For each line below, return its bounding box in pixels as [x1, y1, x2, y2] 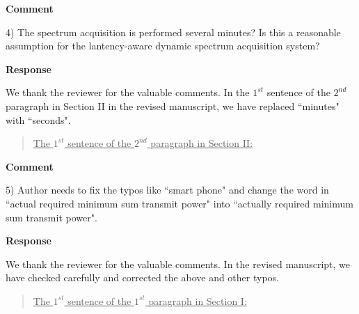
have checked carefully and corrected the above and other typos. [6, 270, 279, 285]
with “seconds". [6, 112, 71, 127]
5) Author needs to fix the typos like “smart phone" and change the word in [6, 182, 329, 197]
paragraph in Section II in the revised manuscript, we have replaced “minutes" [6, 98, 340, 113]
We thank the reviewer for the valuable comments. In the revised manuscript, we [6, 256, 351, 271]
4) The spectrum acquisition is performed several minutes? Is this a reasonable [6, 24, 341, 39]
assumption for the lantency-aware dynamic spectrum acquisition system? [6, 38, 320, 53]
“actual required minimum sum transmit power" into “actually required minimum [6, 196, 353, 210]
